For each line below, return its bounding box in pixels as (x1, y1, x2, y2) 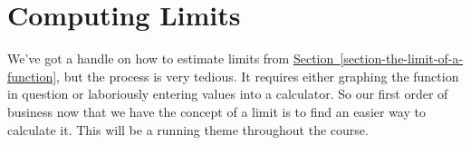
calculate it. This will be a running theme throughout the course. (7, 120, 369, 139)
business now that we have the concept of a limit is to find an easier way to (7, 101, 426, 121)
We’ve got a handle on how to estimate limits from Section (7, 49, 334, 68)
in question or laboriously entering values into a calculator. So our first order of (7, 84, 448, 103)
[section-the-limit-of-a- (340, 49, 464, 68)
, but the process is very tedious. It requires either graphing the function (56, 66, 459, 85)
